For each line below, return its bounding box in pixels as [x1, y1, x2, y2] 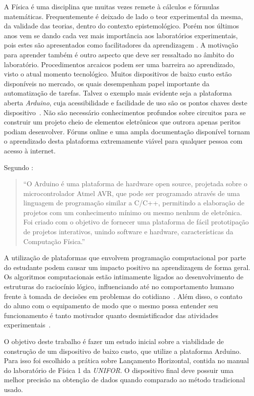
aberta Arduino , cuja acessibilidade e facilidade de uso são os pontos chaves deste [4, 97, 248, 107]
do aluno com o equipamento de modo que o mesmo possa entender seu [4, 300, 218, 311]
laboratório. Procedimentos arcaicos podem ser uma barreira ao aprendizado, [4, 59, 235, 69]
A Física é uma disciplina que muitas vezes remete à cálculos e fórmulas [4, 1, 220, 11]
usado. [4, 384, 23, 394]
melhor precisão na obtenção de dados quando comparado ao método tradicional [4, 374, 245, 385]
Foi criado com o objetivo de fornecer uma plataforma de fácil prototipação [23, 217, 249, 227]
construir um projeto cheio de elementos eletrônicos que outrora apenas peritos [4, 117, 241, 127]
